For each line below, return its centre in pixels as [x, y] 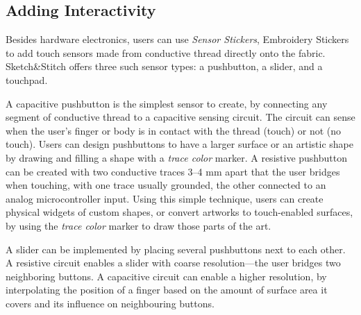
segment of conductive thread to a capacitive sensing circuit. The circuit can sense [180, 117]
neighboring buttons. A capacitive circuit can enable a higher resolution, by [166, 276]
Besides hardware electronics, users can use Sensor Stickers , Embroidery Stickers [177, 39]
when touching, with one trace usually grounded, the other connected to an [166, 185]
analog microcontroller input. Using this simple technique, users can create [165, 198]
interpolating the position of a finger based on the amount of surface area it [167, 290]
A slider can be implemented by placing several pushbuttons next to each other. [176, 249]
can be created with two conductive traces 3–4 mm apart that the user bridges [173, 171]
